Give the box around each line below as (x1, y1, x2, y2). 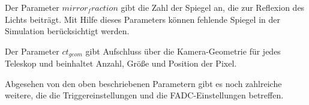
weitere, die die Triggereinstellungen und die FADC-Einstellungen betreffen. (5, 89, 284, 101)
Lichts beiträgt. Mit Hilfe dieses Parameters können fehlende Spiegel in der (5, 13, 280, 25)
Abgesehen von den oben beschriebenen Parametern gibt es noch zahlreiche (5, 77, 282, 89)
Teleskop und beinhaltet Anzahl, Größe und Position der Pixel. (5, 57, 237, 70)
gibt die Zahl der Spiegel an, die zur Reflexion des (121, 1, 305, 13)
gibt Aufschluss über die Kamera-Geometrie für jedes (85, 44, 281, 57)
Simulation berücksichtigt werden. (5, 25, 130, 37)
